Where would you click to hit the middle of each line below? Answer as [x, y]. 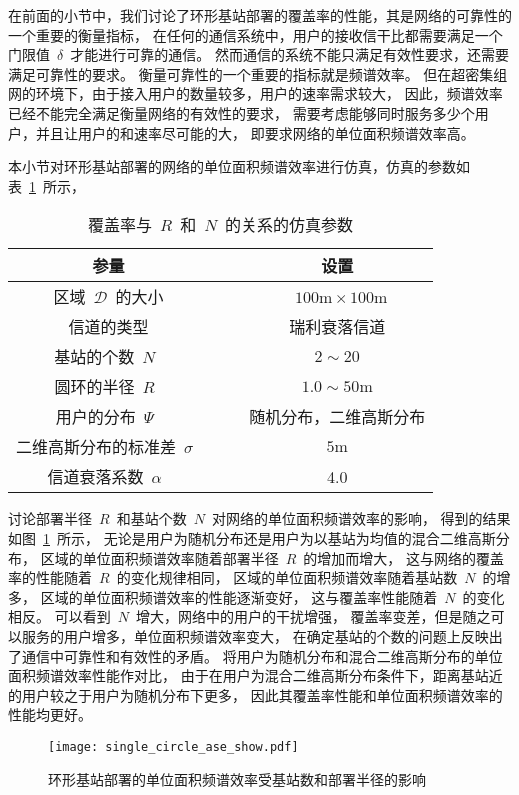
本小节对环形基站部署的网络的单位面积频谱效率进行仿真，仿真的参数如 [239, 166]
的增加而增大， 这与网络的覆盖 [403, 557]
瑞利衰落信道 [337, 327]
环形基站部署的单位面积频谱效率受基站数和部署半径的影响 [237, 778]
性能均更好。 [50, 714]
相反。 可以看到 [59, 616]
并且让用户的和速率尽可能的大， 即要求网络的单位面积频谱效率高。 [255, 132]
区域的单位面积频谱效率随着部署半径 [159, 557]
